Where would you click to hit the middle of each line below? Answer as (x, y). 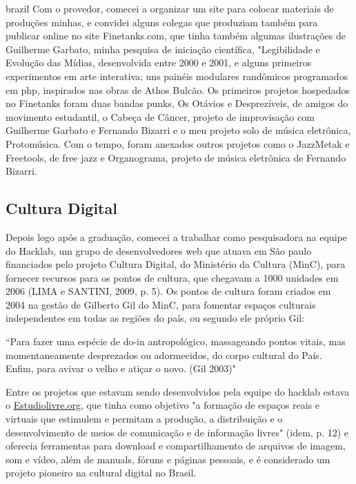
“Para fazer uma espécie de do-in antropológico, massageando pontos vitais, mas (176, 341)
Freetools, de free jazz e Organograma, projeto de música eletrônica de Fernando (176, 157)
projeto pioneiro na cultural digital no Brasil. (101, 473)
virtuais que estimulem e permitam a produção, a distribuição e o (144, 419)
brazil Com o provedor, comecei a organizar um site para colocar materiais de (170, 8)
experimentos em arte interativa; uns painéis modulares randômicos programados (177, 76)
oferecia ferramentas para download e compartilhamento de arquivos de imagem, (176, 446)
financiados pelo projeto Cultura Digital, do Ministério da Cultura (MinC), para (176, 264)
